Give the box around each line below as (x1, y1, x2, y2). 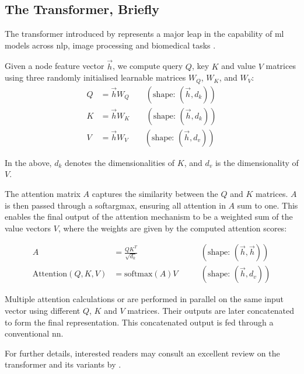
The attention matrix (5, 187, 81, 199)
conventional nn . (5, 327, 64, 340)
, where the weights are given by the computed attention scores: (58, 221, 287, 234)
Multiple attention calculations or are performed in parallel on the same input (5, 293, 284, 305)
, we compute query (112, 60, 183, 72)
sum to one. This (237, 199, 298, 211)
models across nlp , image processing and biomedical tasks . (5, 39, 216, 51)
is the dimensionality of (215, 156, 299, 168)
